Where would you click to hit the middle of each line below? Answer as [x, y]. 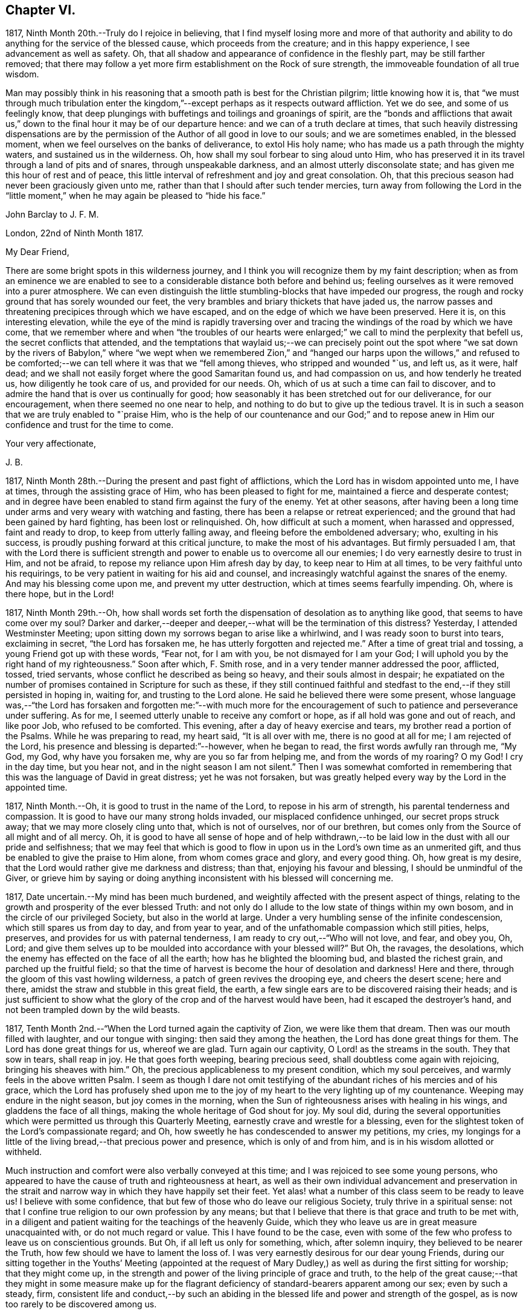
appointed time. [37, 788]
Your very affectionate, [51, 444]
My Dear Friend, [37, 252]
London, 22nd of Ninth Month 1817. [75, 233]
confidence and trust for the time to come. [90, 425]
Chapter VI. [41, 10]
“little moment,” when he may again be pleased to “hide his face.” [136, 196]
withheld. [24, 1152]
